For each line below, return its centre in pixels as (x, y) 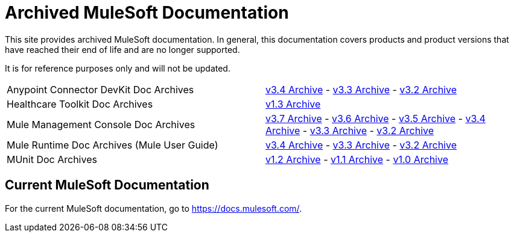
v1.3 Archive (293, 104)
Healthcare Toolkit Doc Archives (80, 104)
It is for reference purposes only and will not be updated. (118, 68)
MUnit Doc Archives (52, 159)
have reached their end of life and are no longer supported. (122, 49)
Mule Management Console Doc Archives (101, 124)
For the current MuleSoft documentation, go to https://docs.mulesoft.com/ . (154, 208)
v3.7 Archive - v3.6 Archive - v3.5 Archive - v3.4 (376, 118)
